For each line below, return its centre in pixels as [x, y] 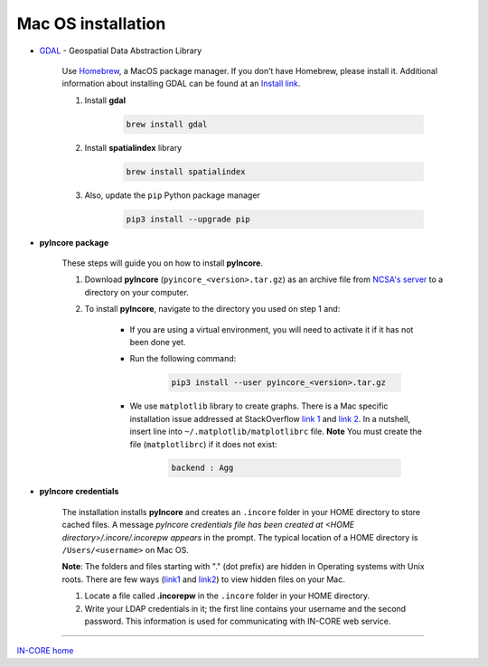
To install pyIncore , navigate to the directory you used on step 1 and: [212, 309]
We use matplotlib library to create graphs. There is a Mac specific [259, 406]
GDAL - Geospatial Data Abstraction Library [121, 51]
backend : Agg [202, 468]
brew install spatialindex [186, 171]
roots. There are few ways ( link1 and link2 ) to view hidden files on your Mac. [203, 579]
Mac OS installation [91, 23]
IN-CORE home [45, 651]
